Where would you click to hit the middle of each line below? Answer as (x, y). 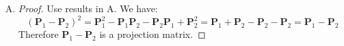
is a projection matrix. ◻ (153, 34)
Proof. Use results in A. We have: (88, 8)
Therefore (38, 34)
